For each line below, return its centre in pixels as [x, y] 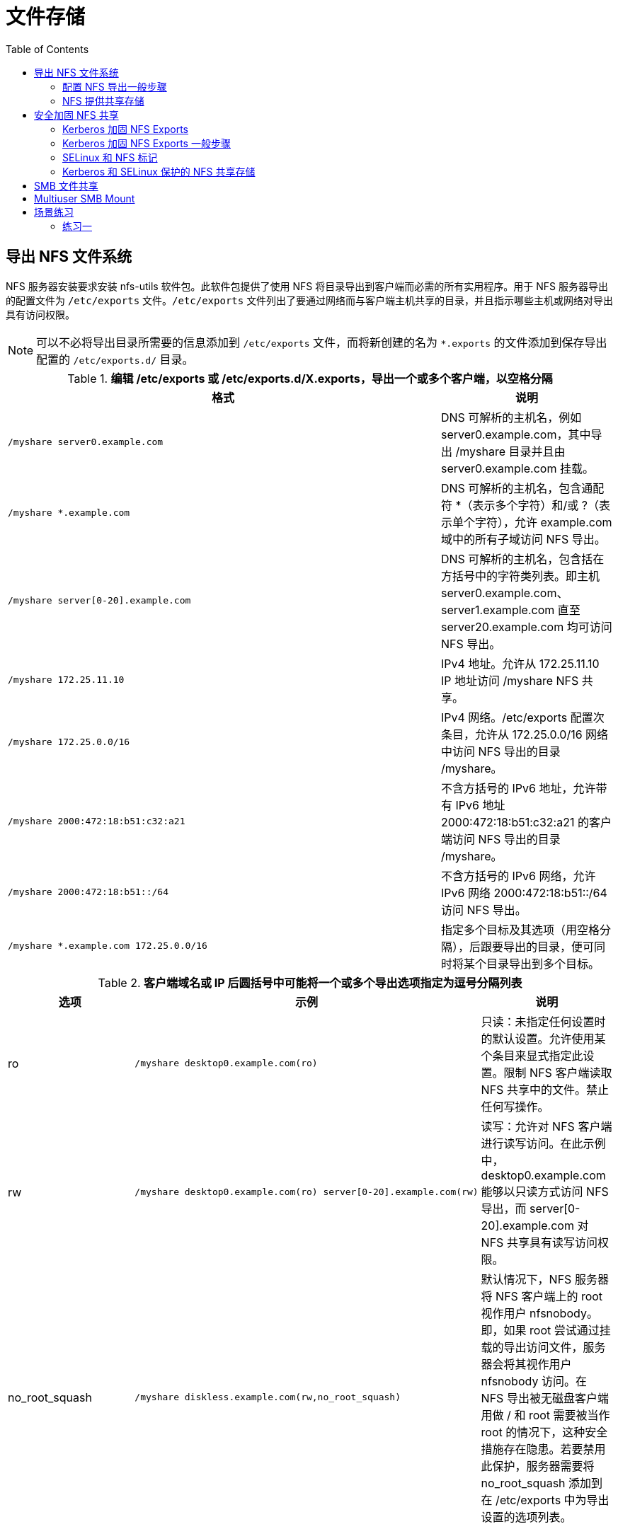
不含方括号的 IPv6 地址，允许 [518, 788]
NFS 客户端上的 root [549, 1296]
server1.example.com [498, 610]
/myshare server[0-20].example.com [99, 601]
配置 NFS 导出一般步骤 [115, 86]
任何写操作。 [515, 1106]
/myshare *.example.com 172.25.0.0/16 [108, 946]
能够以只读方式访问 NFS [545, 1191]
